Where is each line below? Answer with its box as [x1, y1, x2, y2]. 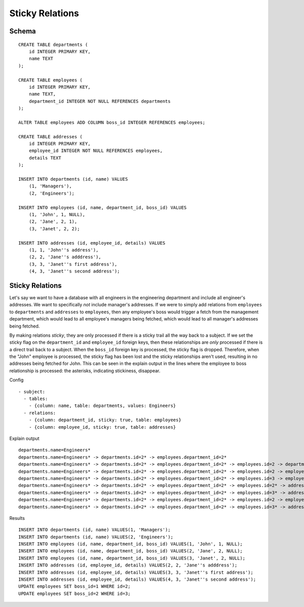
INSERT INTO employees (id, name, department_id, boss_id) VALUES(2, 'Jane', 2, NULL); [18, 548, 243, 554]
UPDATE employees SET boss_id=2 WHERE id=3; [18, 590, 131, 596]
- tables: [23, 396, 48, 402]
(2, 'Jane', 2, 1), [28, 219, 78, 225]
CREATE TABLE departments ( [18, 42, 88, 48]
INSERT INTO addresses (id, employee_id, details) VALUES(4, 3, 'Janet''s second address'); [18, 577, 256, 582]
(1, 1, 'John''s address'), [28, 247, 99, 253]
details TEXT [28, 155, 61, 160]
